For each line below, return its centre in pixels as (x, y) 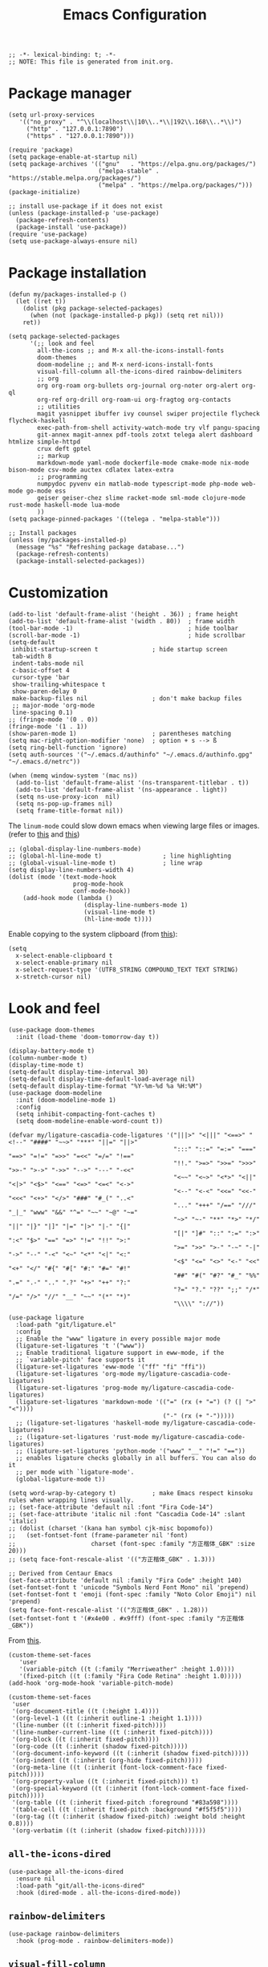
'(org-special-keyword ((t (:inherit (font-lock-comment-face (118, 1788)
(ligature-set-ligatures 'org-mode (75, 1373)
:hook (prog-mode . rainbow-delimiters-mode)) (95, 1941)
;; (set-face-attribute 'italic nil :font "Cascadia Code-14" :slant (127, 1514)
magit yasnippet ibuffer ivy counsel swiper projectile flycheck (149, 414)
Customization (58, 593)
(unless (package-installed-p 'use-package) (84, 213)
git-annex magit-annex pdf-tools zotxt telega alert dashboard (145, 435)
